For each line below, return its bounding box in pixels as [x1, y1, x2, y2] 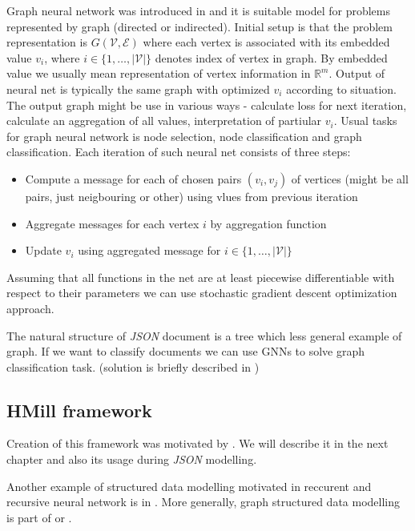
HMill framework [6, 397, 152, 422]
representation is [6, 34, 87, 50]
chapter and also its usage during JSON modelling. [6, 451, 257, 468]
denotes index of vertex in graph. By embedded [155, 49, 388, 66]
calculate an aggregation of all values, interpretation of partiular [6, 112, 322, 129]
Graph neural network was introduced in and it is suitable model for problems [6, 2, 391, 18]
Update [25, 242, 62, 259]
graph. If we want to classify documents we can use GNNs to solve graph [6, 343, 365, 360]
